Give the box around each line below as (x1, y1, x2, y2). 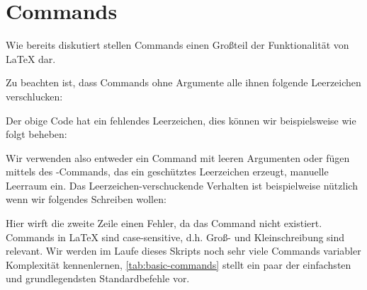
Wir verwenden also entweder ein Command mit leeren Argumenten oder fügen (6, 150, 350, 165)
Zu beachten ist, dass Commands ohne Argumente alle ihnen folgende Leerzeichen (6, 75, 361, 90)
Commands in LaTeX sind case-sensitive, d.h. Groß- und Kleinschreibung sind (6, 229, 345, 244)
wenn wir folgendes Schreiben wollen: (6, 192, 166, 207)
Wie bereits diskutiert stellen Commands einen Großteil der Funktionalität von (6, 37, 349, 52)
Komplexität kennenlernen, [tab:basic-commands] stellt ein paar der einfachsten (6, 257, 351, 272)
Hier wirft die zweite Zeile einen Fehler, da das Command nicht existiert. (6, 216, 322, 231)
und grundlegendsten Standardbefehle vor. (6, 271, 190, 286)
